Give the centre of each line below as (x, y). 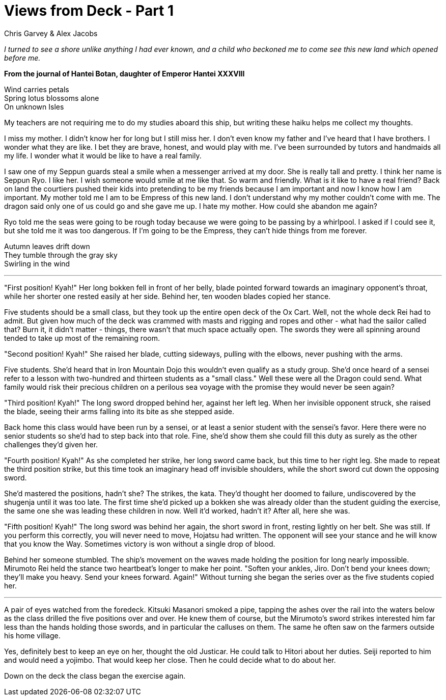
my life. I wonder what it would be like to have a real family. (103, 155)
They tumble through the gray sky (61, 255)
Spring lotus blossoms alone (52, 98)
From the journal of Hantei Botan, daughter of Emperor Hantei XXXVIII (124, 73)
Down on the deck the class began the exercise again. (95, 676)
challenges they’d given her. (51, 444)
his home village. (32, 635)
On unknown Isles (34, 106)
